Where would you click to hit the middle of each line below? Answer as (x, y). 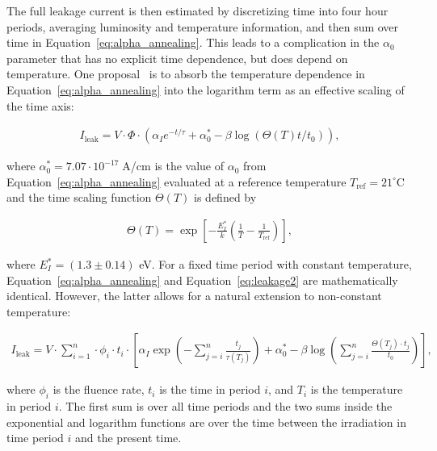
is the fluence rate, (99, 389)
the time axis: (40, 105)
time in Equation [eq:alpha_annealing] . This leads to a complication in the (193, 42)
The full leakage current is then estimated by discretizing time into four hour (197, 10)
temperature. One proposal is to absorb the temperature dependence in (186, 74)
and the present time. (128, 438)
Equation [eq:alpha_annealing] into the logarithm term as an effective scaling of (206, 89)
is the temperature (357, 389)
